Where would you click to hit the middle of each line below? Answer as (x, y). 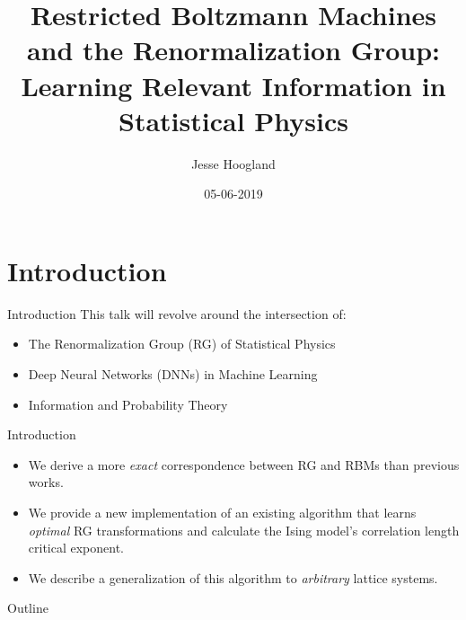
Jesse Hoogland (233, 163)
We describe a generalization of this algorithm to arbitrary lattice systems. (233, 577)
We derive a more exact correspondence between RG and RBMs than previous (244, 464)
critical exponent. (76, 548)
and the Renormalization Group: (233, 50)
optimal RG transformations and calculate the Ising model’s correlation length (244, 530)
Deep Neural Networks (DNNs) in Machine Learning (173, 374)
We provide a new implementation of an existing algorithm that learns (222, 512)
